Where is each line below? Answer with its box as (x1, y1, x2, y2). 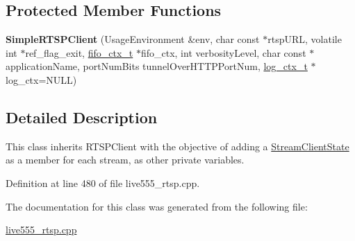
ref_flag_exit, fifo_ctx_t (25, 45, 133, 60)
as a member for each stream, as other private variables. (6, 152, 245, 167)
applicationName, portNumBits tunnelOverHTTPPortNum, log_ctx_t (6, 59, 308, 73)
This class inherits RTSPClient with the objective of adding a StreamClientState (6, 139, 349, 153)
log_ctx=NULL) (6, 72, 77, 87)
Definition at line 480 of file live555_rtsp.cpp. (6, 175, 200, 190)
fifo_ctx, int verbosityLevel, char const (140, 45, 306, 60)
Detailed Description (6, 106, 158, 127)
